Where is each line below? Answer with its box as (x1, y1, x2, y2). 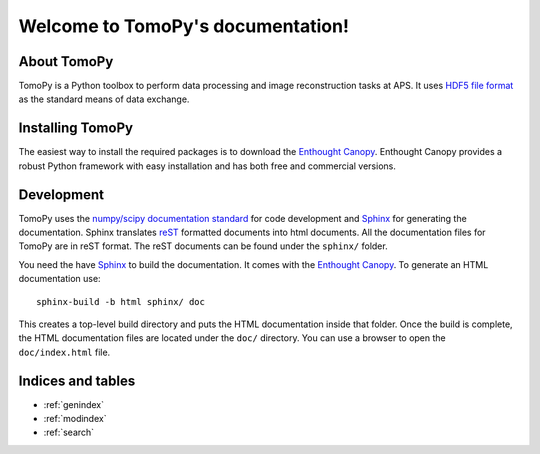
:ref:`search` (43, 426, 95, 439)
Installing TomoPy (18, 120, 134, 137)
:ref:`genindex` (43, 398, 105, 410)
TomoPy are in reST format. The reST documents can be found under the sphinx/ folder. (18, 240, 389, 252)
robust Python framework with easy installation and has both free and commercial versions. (18, 160, 397, 172)
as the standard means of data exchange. (18, 93, 190, 105)
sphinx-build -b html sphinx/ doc (36, 296, 205, 307)
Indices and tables (18, 372, 136, 389)
